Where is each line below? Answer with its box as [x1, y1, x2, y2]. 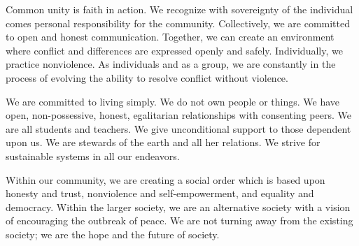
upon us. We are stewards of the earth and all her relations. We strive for [6, 135, 321, 150]
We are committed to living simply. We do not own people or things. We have [6, 94, 340, 108]
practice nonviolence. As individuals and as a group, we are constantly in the [6, 57, 336, 71]
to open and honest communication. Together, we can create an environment [6, 29, 335, 44]
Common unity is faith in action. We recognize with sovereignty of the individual [6, 2, 353, 16]
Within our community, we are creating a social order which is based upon [6, 172, 325, 187]
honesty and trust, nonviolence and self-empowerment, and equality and [6, 186, 314, 201]
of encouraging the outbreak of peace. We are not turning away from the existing [6, 213, 353, 228]
